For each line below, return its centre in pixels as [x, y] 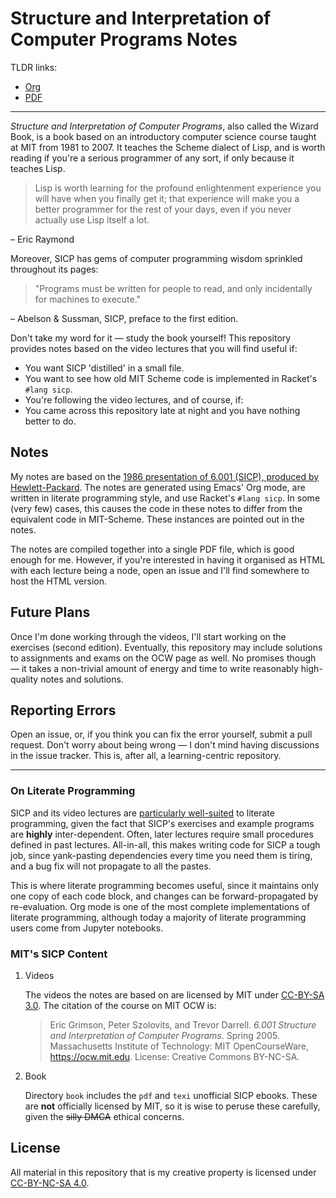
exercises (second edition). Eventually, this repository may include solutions [166, 647]
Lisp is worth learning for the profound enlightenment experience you [178, 188]
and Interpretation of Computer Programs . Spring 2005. [164, 1035]
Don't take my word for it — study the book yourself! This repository [151, 338]
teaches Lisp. [38, 168]
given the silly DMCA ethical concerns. [104, 1116]
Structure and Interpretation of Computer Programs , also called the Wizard [164, 126]
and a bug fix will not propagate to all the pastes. [111, 866]
